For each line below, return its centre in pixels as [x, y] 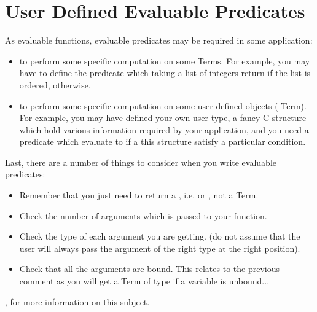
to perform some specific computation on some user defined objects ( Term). [163, 105]
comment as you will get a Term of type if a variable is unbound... [144, 281]
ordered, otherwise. [55, 84]
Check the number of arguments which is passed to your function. [143, 215]
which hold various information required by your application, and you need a [164, 129]
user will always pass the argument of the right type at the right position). [160, 248]
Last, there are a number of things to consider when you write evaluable [141, 162]
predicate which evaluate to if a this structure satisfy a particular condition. [162, 142]
